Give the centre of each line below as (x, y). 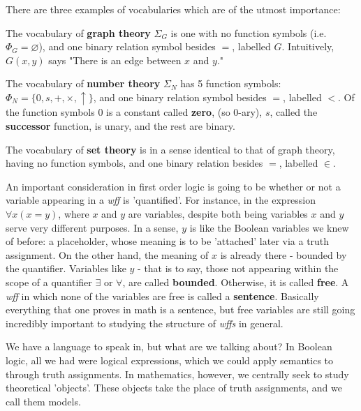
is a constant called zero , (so (168, 112)
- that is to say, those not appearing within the (238, 268)
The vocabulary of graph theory (78, 32)
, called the (294, 112)
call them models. (43, 401)
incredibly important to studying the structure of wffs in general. (145, 323)
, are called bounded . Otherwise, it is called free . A (236, 282)
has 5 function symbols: (231, 83)
